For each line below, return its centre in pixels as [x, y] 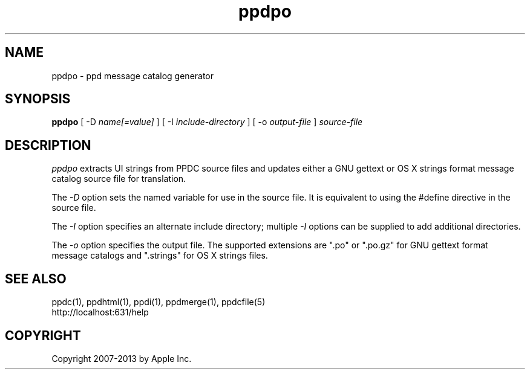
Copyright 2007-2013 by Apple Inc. [122, 358]
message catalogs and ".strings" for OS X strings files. [160, 256]
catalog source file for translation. [119, 179]
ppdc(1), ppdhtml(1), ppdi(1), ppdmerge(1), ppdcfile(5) [159, 302]
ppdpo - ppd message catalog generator [133, 76]
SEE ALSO [36, 279]
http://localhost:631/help [100, 312]
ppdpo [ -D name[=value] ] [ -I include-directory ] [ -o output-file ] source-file [207, 122]
